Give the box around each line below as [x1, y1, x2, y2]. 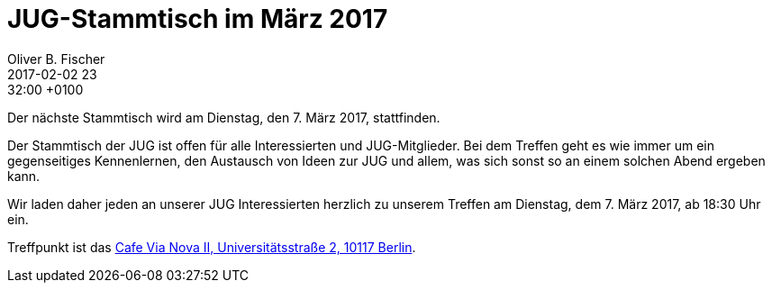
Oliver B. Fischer [7, 50, 105, 67]
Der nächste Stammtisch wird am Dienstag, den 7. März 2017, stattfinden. [7, 109, 440, 125]
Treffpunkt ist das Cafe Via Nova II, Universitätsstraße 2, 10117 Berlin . [7, 239, 416, 255]
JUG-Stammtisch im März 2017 [7, 4, 388, 34]
